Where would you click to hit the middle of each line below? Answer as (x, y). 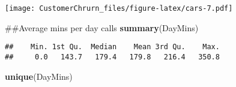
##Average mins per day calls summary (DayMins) (102, 27)
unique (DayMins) (39, 76)
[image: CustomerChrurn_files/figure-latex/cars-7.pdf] (119, 8)
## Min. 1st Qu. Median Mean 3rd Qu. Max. (112, 47)
